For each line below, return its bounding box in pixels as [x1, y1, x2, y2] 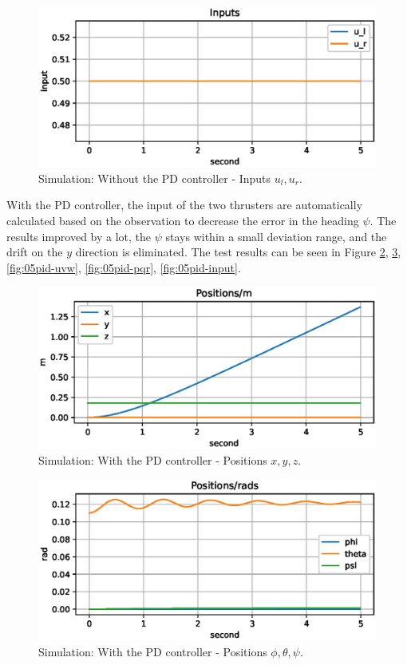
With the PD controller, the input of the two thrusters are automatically [6, 196, 363, 213]
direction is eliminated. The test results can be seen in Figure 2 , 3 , [75, 243, 401, 260]
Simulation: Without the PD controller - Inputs [38, 169, 271, 186]
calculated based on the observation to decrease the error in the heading [6, 212, 359, 229]
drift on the [6, 243, 63, 260]
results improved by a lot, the [6, 228, 152, 244]
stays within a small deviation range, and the [165, 228, 387, 244]
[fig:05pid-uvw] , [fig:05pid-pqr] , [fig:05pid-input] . [6, 259, 241, 275]
